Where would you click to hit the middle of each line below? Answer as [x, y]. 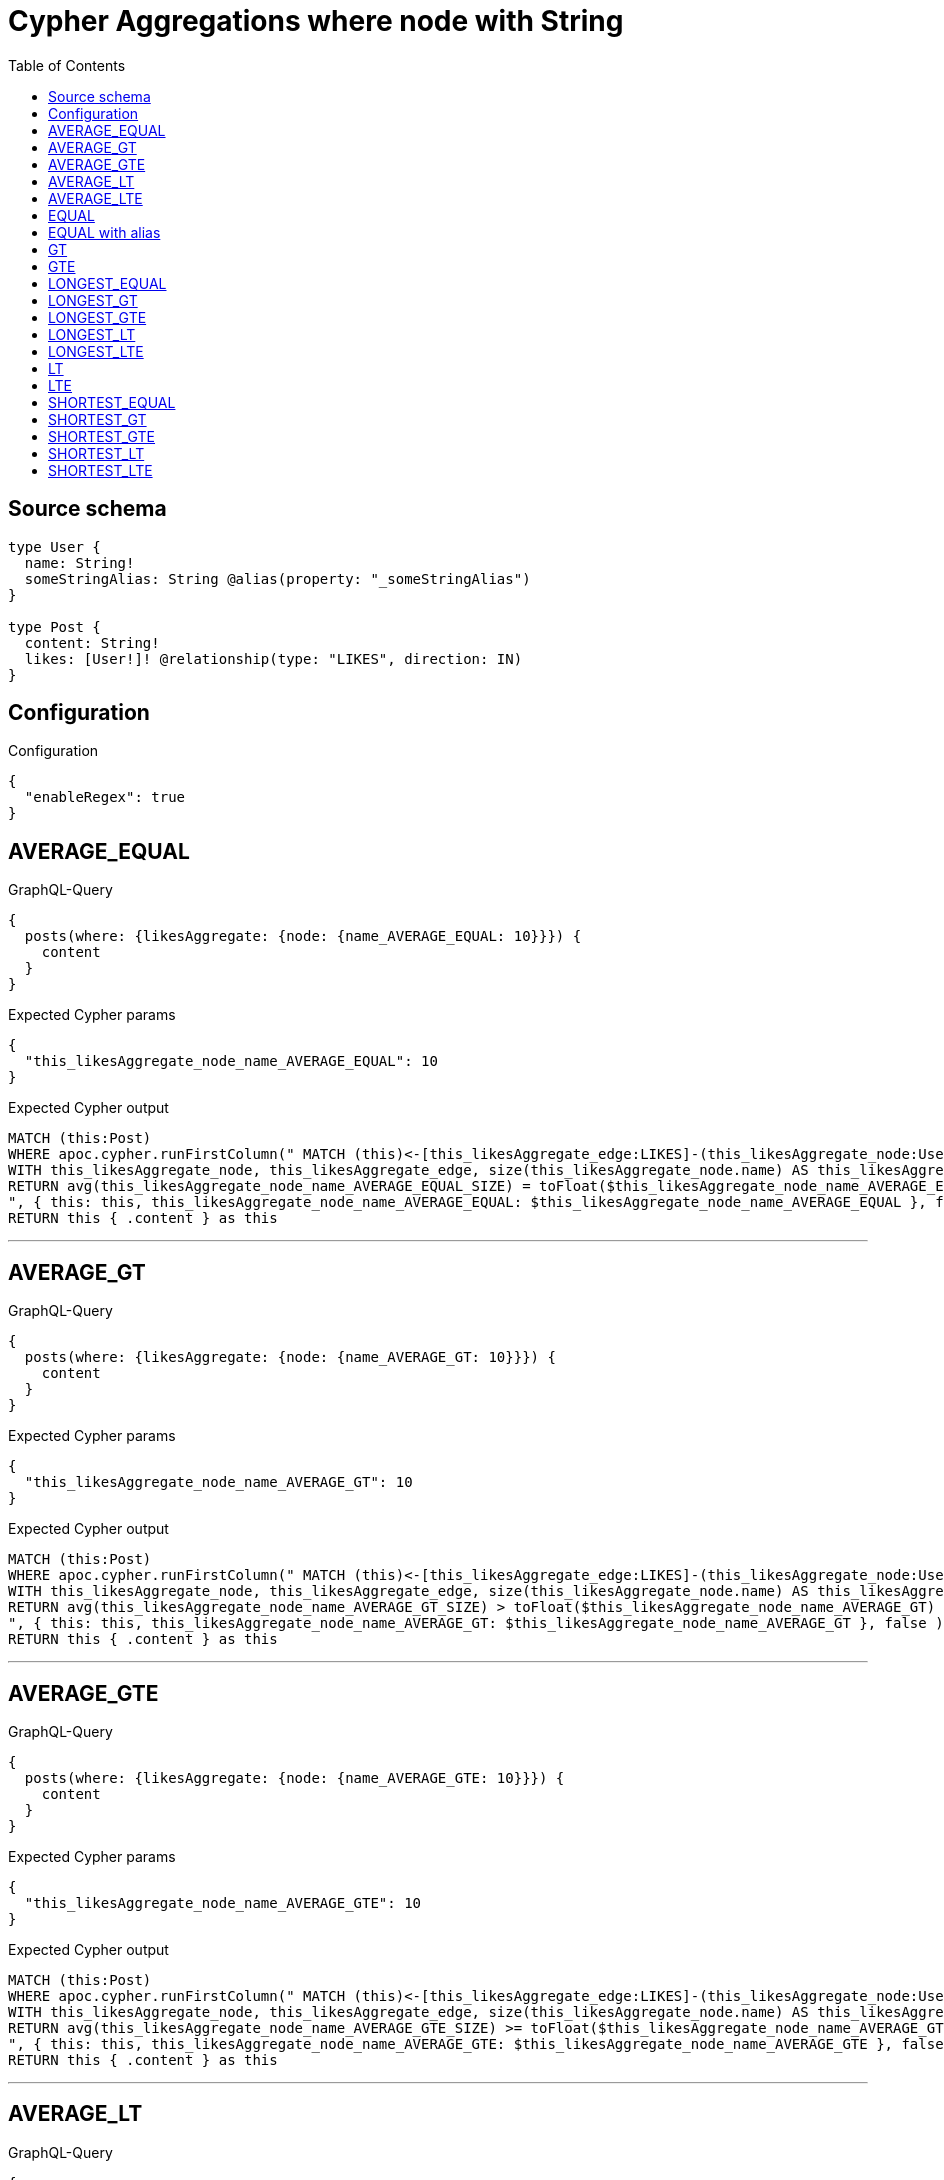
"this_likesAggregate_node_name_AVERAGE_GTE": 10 [223, 1902]
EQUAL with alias [104, 232]
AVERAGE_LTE [95, 198]
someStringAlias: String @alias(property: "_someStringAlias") [277, 578]
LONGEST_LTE [96, 351]
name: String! [79, 562]
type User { [54, 546]
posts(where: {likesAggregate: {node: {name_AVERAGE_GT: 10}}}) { [290, 1357]
